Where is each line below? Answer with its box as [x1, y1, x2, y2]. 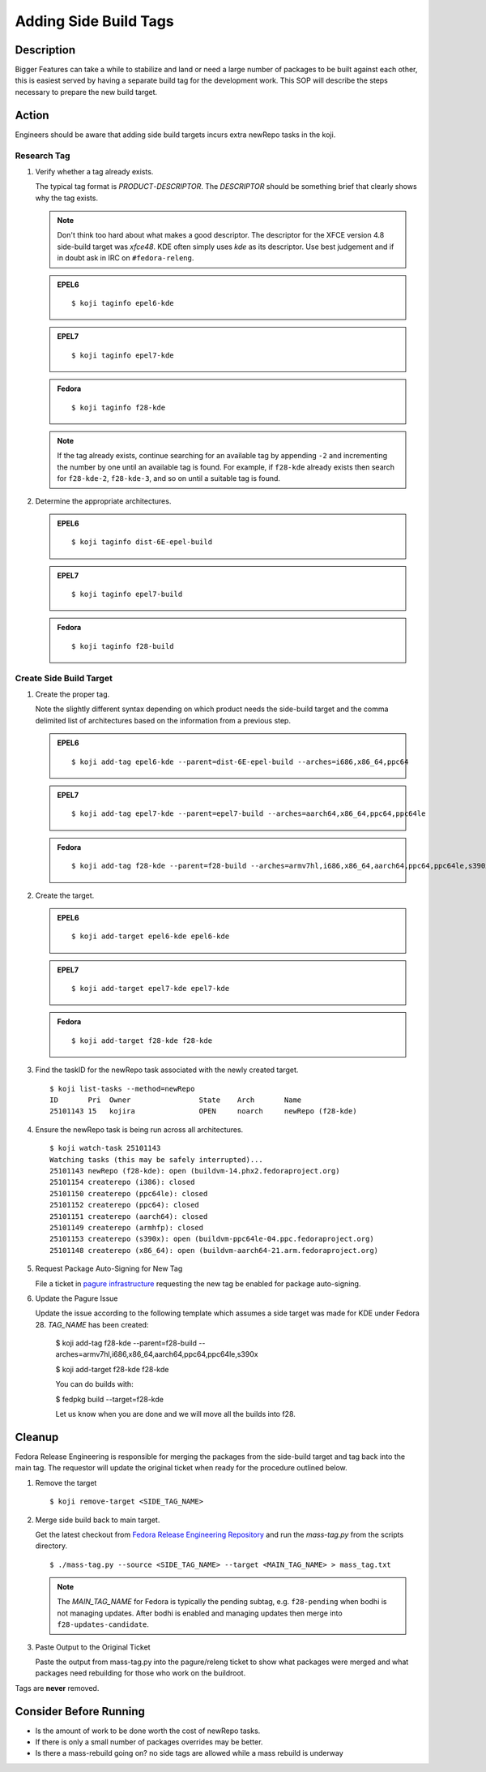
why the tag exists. [35, 193, 99, 203]
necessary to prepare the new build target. [15, 87, 158, 97]
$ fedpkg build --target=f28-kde [55, 1394, 164, 1404]
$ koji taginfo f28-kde [71, 402, 166, 412]
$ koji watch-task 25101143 [49, 1143, 161, 1153]
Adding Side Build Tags [15, 12, 174, 30]
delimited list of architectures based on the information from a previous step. [35, 715, 292, 725]
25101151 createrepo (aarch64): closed [49, 1212, 208, 1221]
